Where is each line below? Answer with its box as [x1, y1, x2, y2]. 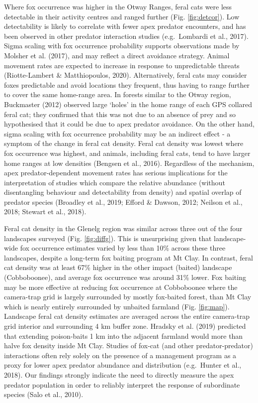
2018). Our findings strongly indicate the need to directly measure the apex [4, 369, 234, 380]
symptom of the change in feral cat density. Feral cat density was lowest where [4, 138, 244, 148]
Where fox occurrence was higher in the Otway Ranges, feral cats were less [4, 1, 232, 11]
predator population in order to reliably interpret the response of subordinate [4, 379, 240, 390]
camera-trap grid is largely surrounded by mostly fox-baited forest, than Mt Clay [4, 291, 252, 302]
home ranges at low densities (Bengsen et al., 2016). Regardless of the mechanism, [4, 157, 255, 168]
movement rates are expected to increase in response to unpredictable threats [4, 60, 240, 70]
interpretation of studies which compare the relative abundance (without [4, 177, 225, 187]
